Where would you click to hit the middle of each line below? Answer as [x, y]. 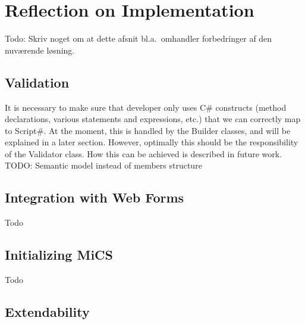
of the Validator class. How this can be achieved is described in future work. [144, 153]
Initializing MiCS [59, 255]
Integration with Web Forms [95, 197]
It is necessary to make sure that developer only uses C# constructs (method [146, 107]
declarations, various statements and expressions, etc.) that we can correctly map [153, 119]
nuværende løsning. [40, 50]
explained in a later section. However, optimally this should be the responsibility [152, 142]
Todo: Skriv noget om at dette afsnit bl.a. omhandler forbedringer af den [139, 38]
